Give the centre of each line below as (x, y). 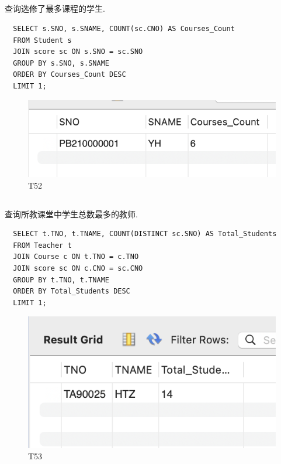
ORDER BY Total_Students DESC (72, 291)
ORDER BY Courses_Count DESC (70, 75)
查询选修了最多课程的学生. (55, 8)
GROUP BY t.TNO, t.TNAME (61, 280)
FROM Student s (42, 40)
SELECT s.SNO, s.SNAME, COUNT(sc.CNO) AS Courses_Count (124, 28)
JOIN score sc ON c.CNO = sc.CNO (78, 268)
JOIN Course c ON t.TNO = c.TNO (76, 257)
